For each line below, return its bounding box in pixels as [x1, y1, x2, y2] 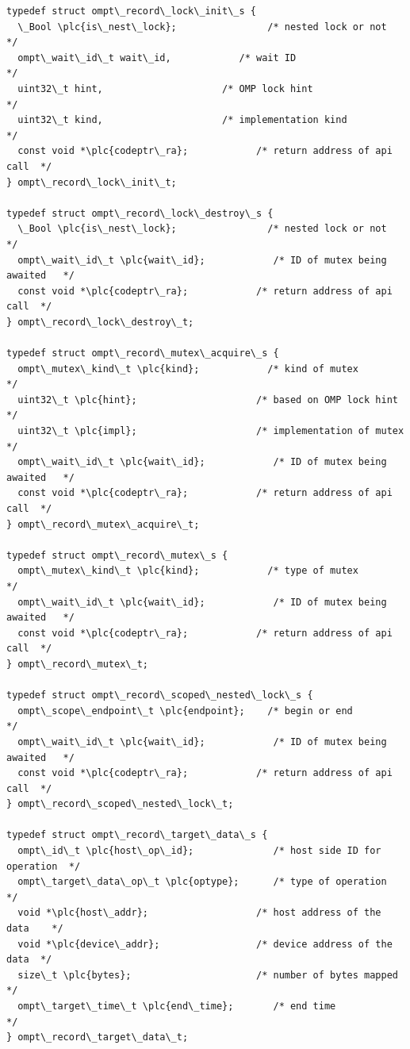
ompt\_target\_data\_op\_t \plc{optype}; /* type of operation [17, 876, 387, 888]
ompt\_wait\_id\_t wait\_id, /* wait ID [17, 52, 297, 63]
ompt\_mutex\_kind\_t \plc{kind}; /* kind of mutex [17, 363, 358, 375]
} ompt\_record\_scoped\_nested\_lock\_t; [6, 798, 234, 810]
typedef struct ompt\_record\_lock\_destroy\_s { [6, 207, 274, 219]
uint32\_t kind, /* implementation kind [17, 114, 347, 126]
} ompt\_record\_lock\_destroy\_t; [6, 316, 194, 328]
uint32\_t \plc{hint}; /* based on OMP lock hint [17, 394, 398, 405]
